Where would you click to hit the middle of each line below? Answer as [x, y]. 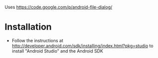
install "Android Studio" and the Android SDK [57, 51]
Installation [28, 27]
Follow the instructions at [37, 40]
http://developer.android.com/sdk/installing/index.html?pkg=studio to [82, 46]
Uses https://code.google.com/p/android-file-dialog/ [58, 7]
